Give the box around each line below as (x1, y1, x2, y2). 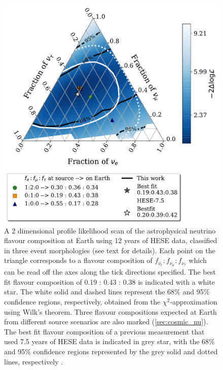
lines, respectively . (4, 356, 63, 366)
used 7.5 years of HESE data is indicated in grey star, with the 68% (4, 336, 215, 347)
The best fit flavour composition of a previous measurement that (4, 326, 205, 337)
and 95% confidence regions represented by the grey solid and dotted (4, 346, 218, 356)
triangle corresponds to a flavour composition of (4, 255, 153, 265)
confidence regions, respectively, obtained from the (4, 296, 161, 307)
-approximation (170, 296, 217, 307)
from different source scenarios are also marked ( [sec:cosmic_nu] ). (4, 316, 208, 327)
